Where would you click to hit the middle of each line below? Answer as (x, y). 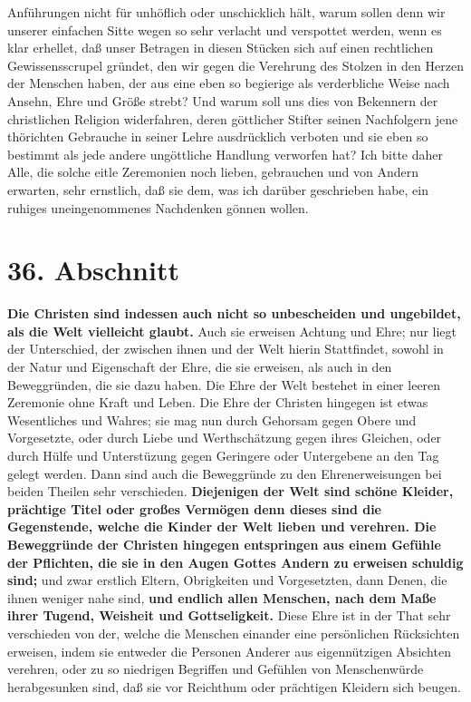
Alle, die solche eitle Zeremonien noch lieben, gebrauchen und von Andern (213, 172)
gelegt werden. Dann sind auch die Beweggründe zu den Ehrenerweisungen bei (225, 473)
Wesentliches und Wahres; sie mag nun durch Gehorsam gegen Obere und (212, 419)
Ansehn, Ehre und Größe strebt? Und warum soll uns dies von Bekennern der (223, 100)
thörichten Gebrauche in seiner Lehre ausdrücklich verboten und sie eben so (218, 136)
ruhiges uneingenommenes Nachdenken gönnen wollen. (158, 207)
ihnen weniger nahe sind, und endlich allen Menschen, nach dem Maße (222, 597)
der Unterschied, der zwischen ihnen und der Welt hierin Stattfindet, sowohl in (226, 349)
